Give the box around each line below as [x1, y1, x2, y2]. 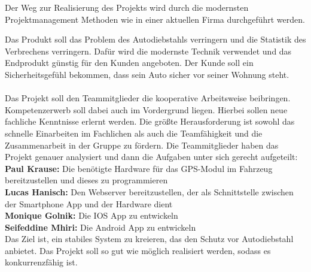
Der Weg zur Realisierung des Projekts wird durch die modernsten [5, 1, 249, 13]
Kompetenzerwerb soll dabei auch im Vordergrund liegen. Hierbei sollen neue [5, 103, 288, 116]
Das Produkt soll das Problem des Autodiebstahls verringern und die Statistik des [5, 33, 306, 46]
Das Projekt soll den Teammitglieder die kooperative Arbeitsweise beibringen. [5, 92, 291, 104]
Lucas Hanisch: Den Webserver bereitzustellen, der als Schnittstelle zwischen [5, 185, 294, 198]
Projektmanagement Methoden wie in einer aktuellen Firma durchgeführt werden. [5, 13, 305, 25]
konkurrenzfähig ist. [5, 256, 78, 268]
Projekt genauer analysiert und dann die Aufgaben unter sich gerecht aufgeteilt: [5, 150, 298, 163]
